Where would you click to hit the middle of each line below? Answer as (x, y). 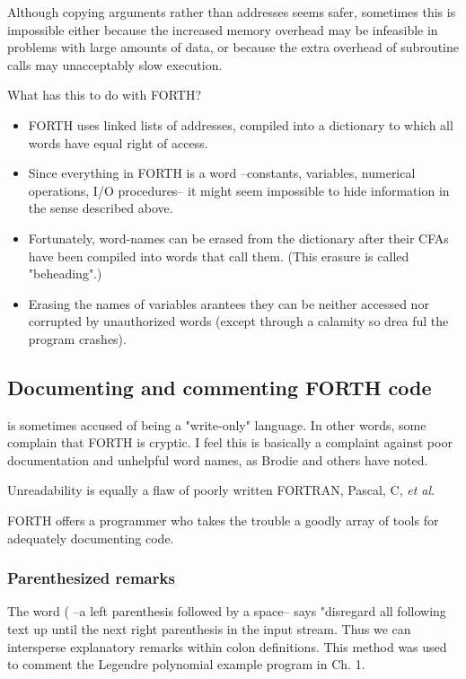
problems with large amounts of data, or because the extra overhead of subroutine (233, 47)
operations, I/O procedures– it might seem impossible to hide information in (239, 190)
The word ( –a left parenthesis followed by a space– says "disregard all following (227, 611)
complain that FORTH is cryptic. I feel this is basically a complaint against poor (230, 442)
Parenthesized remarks (91, 578)
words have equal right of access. (118, 142)
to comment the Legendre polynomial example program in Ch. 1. (186, 664)
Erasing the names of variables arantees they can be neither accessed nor (229, 303)
